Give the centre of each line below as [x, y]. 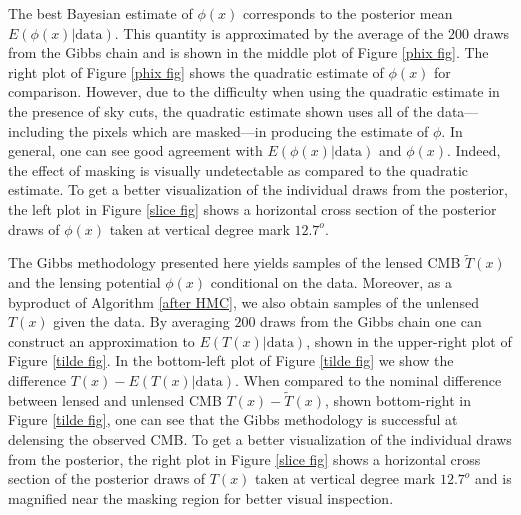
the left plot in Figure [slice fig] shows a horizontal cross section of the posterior [252, 208]
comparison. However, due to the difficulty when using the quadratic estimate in [254, 91]
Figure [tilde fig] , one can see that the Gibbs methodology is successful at [233, 419]
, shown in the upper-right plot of [409, 340]
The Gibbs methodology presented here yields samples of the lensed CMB [234, 262]
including [36, 130]
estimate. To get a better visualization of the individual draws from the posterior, [258, 189]
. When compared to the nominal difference [368, 379]
